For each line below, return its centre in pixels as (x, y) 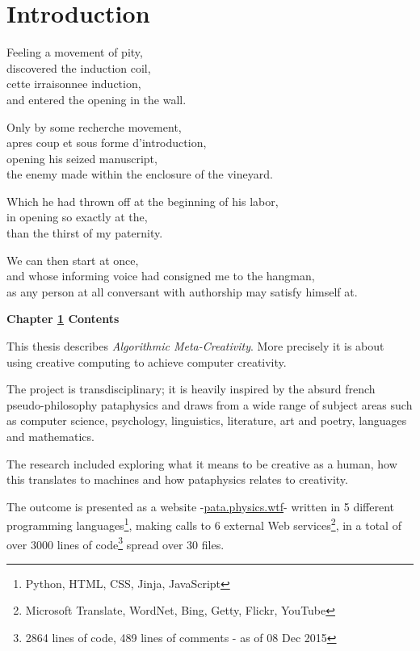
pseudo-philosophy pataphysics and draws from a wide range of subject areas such (210, 404)
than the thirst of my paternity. (85, 233)
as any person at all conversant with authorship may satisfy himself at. (182, 291)
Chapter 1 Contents (63, 319)
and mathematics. (50, 436)
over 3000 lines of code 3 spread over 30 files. (115, 543)
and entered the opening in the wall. (97, 99)
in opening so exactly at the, (77, 217)
